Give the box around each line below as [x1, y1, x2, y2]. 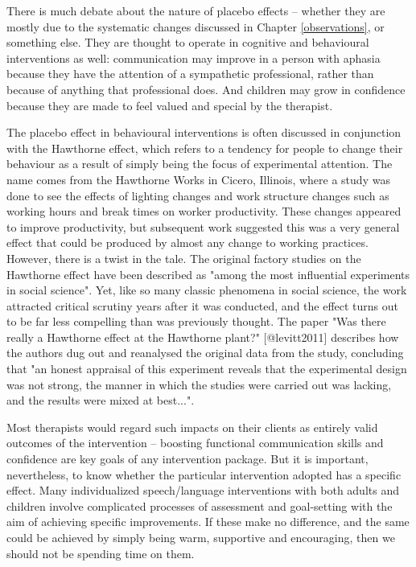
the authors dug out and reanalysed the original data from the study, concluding [6, 344, 404, 361]
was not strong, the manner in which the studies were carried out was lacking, [6, 376, 392, 392]
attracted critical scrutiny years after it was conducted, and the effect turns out [6, 297, 399, 314]
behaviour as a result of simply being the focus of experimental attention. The [6, 155, 393, 172]
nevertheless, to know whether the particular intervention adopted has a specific [6, 466, 402, 483]
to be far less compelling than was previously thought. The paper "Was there [6, 313, 386, 330]
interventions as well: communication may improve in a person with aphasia [6, 49, 381, 66]
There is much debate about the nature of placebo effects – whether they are [6, 2, 385, 18]
